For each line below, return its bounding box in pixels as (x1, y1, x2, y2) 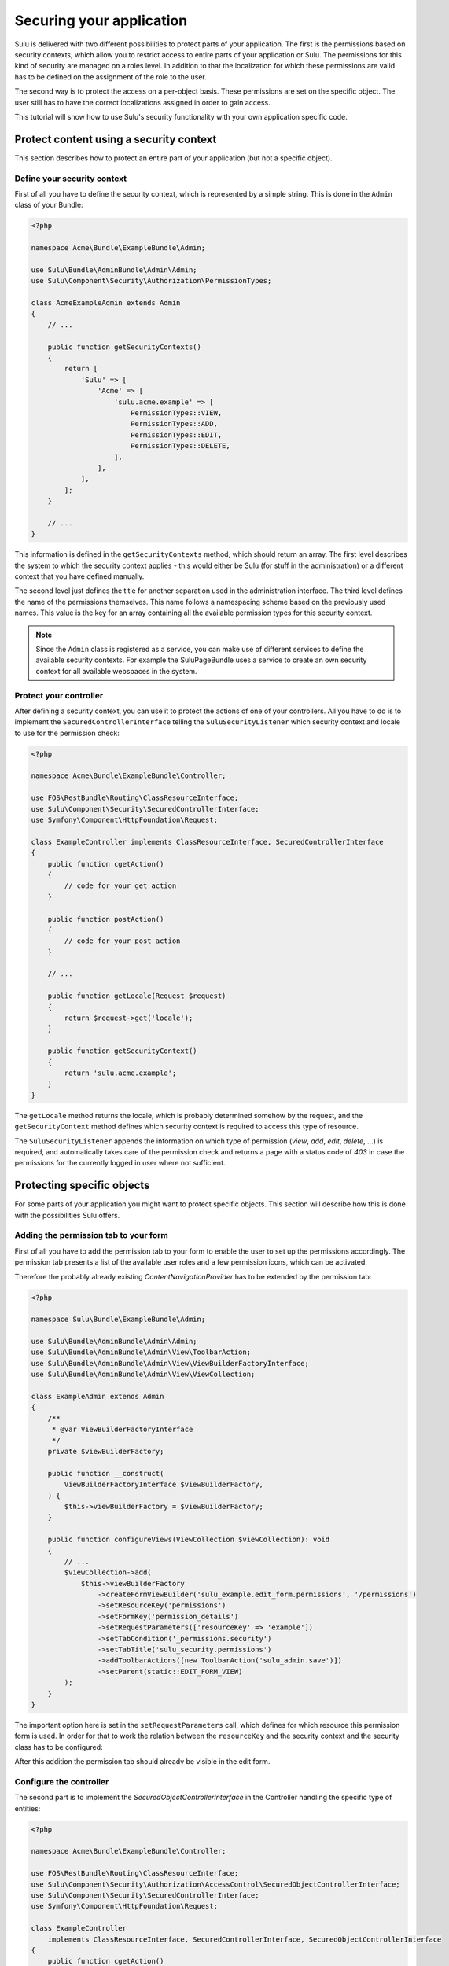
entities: (14, 1803, 41, 1813)
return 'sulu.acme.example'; (64, 1068, 177, 1077)
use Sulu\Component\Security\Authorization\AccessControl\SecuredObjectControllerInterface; (31, 1879, 400, 1889)
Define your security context (14, 173, 127, 184)
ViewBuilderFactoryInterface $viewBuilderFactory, (64, 1480, 263, 1489)
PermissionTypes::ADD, (130, 419, 218, 429)
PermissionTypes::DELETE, (130, 441, 231, 451)
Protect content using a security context (14, 132, 217, 145)
